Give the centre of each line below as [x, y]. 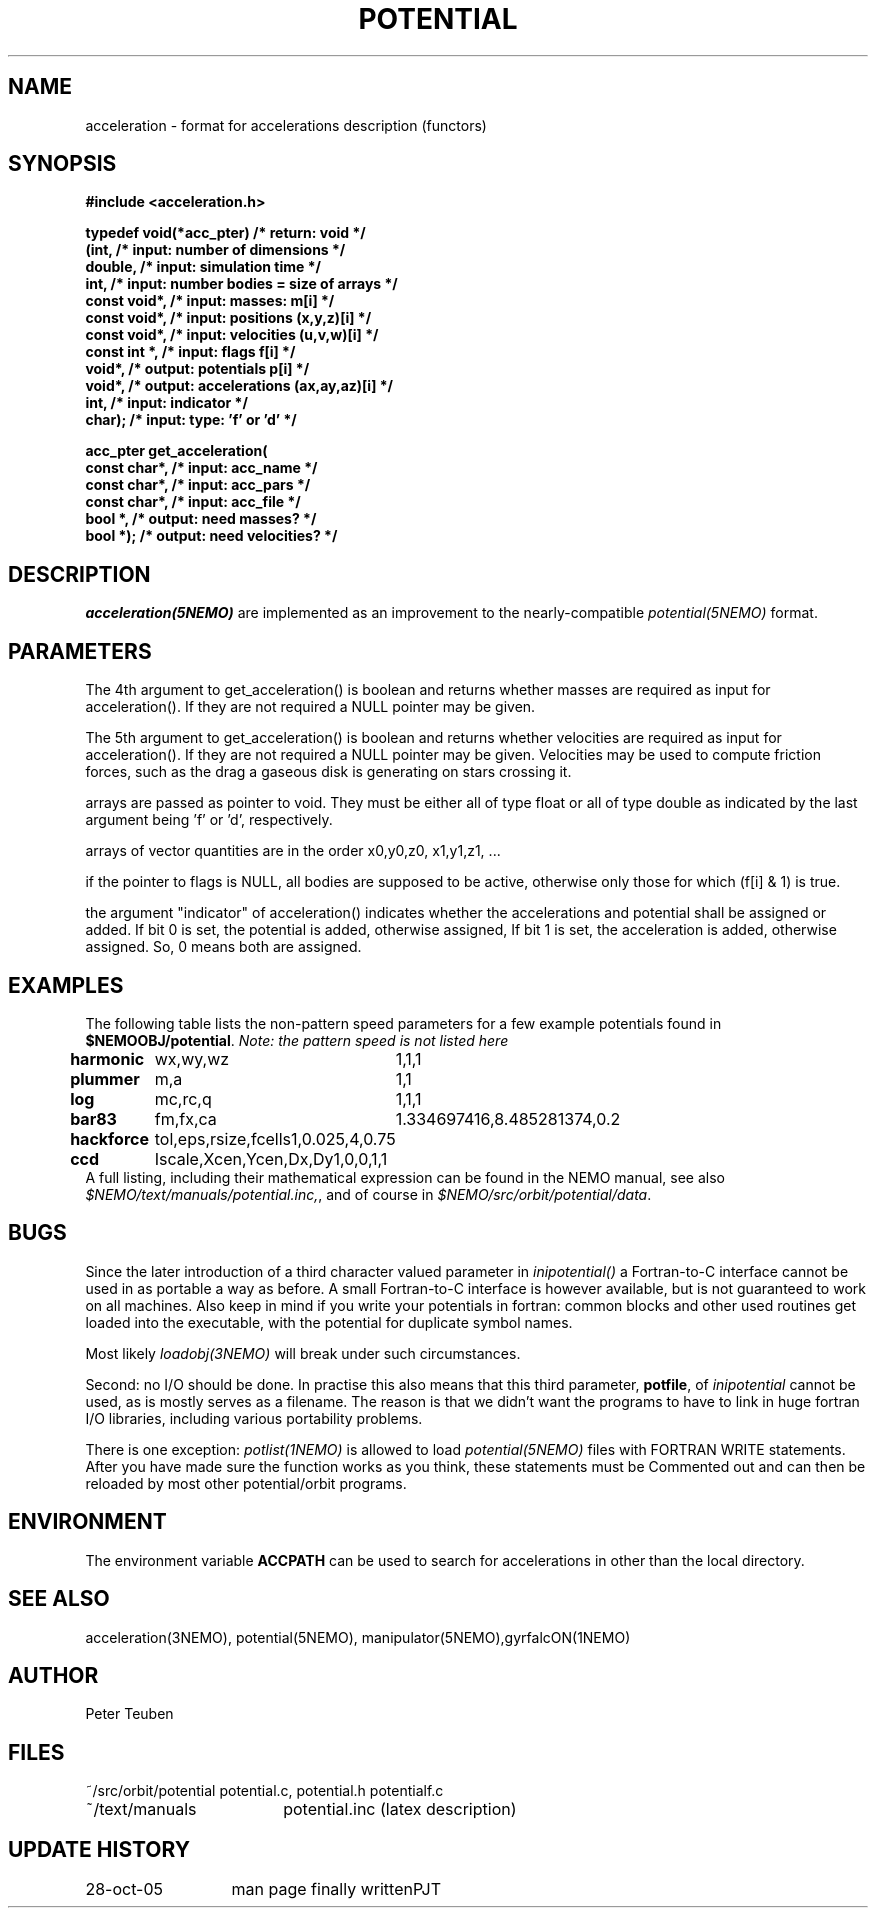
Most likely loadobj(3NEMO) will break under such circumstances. [303, 1353]
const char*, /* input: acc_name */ [201, 468]
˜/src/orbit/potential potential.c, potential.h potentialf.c [264, 1791]
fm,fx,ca [185, 1118]
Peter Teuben [129, 1714]
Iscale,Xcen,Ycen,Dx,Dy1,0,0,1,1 [271, 1158]
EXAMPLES [66, 985]
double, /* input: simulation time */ [203, 267]
